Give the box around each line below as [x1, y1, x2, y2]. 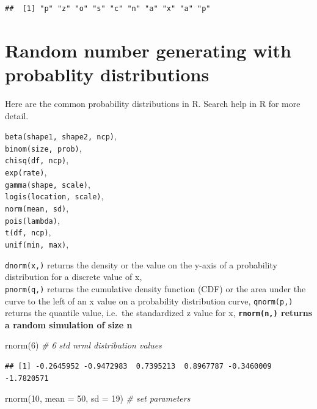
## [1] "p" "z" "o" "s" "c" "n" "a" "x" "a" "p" [5, 4, 211, 13]
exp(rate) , [5, 166, 47, 179]
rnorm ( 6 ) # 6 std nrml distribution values [5, 339, 162, 352]
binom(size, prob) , [5, 141, 82, 154]
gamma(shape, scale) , [5, 177, 90, 190]
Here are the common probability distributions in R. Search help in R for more [5, 97, 301, 109]
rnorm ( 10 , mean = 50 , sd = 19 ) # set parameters [5, 392, 191, 405]
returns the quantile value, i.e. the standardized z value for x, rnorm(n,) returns [5, 306, 313, 319]
